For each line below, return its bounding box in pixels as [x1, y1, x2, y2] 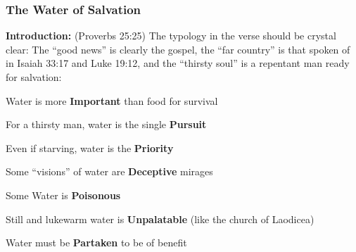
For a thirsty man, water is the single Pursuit [6, 117, 207, 132]
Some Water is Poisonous [6, 187, 121, 202]
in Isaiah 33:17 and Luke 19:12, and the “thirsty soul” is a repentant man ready [6, 56, 350, 70]
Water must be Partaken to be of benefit [6, 235, 187, 250]
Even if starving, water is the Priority [6, 140, 174, 155]
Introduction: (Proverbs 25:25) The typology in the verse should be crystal [6, 28, 336, 43]
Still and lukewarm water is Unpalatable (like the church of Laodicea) [6, 211, 314, 226]
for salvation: [6, 70, 62, 84]
